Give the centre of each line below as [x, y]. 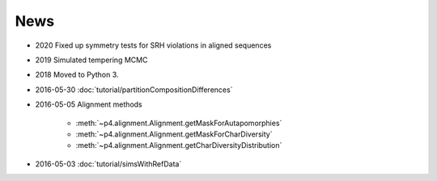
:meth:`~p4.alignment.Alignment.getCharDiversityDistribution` [179, 145]
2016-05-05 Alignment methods [89, 104]
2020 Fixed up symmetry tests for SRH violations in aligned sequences [153, 45]
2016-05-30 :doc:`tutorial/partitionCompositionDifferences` [134, 90]
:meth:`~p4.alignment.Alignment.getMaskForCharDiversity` [174, 134]
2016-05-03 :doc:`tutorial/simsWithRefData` [108, 164]
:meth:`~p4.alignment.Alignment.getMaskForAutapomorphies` [179, 123]
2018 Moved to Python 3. [77, 75]
